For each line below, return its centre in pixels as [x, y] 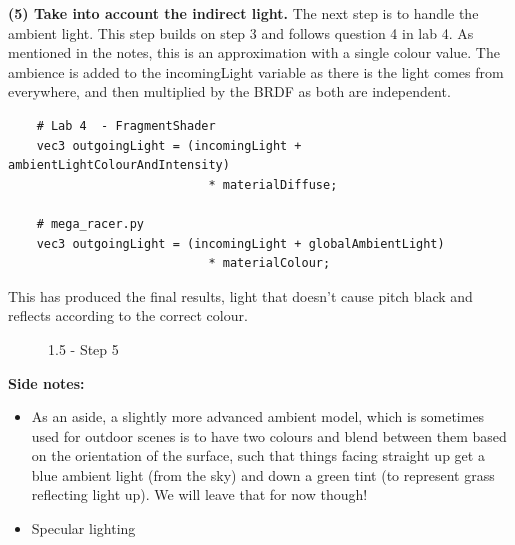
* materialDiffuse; [273, 184]
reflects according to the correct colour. [128, 315]
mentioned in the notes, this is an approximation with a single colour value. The [254, 52]
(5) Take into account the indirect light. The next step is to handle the [243, 13]
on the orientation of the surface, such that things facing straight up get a [258, 455]
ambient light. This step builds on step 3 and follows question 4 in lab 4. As [241, 32]
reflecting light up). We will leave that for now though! [199, 494]
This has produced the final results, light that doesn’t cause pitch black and [240, 295]
